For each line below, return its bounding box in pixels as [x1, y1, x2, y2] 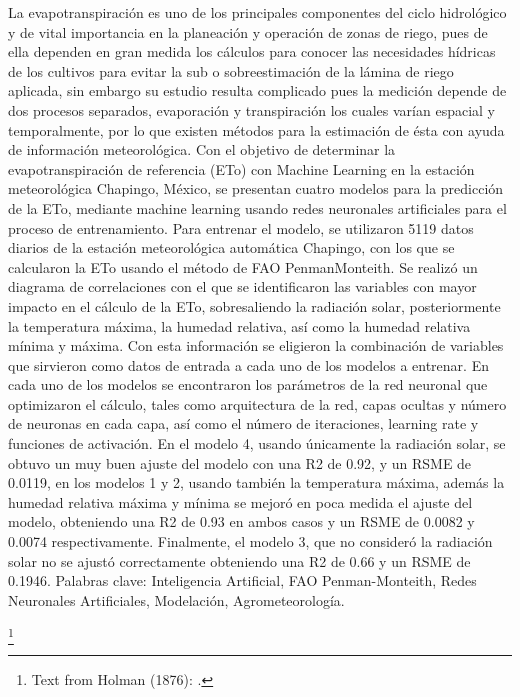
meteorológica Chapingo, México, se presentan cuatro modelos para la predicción [8, 178, 504, 199]
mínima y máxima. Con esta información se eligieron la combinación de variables [8, 335, 504, 356]
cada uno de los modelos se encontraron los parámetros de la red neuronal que [8, 374, 488, 395]
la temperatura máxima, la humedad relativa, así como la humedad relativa [8, 315, 471, 336]
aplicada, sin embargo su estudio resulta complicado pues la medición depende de [8, 80, 507, 101]
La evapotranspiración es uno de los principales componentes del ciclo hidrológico [8, 2, 507, 22]
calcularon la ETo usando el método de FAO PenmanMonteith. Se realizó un [8, 256, 478, 277]
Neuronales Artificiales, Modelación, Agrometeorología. [8, 589, 345, 610]
